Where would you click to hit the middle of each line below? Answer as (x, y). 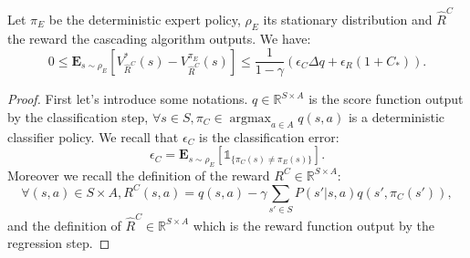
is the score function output (386, 99)
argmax (251, 118)
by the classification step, (78, 116)
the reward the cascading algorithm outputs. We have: (159, 38)
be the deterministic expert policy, (145, 19)
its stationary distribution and (348, 19)
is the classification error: (269, 136)
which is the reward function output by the (314, 225)
